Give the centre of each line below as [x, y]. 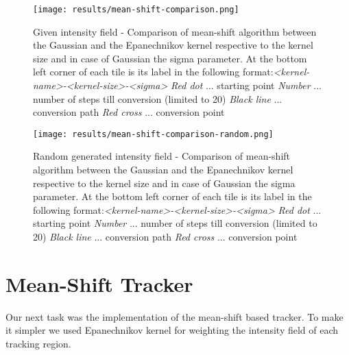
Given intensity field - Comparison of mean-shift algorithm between [175, 31]
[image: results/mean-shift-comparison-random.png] [153, 134]
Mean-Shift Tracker [99, 283]
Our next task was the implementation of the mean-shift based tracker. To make [174, 316]
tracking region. [38, 343]
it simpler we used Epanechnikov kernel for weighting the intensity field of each [172, 330]
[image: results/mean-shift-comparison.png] [136, 10]
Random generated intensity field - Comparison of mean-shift [162, 156]
